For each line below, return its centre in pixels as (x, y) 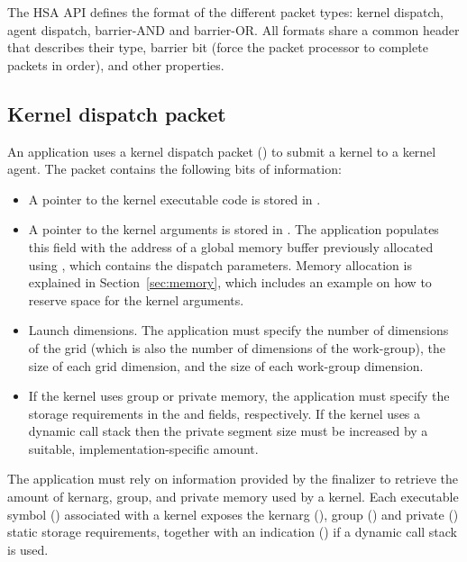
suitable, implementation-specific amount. (143, 448)
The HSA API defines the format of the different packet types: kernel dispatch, (225, 12)
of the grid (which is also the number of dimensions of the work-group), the (237, 347)
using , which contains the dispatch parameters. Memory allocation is (220, 264)
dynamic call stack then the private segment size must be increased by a (228, 431)
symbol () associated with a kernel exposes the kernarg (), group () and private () (233, 514)
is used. (28, 549)
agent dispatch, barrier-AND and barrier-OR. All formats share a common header (233, 29)
